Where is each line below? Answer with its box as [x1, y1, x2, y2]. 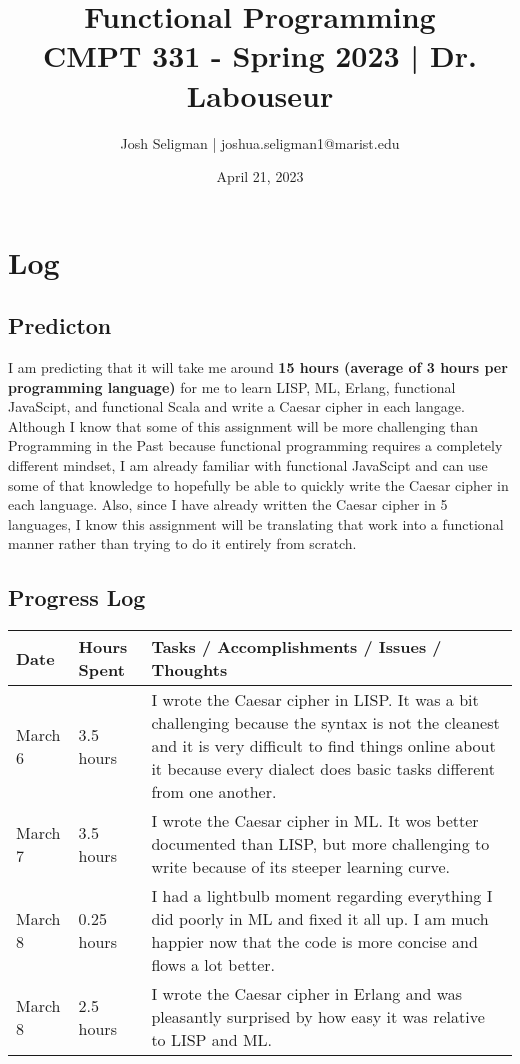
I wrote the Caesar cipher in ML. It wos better [151, 809, 479, 833]
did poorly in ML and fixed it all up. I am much [151, 907, 489, 931]
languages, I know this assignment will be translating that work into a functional [8, 513, 504, 534]
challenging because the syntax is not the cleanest [151, 711, 500, 735]
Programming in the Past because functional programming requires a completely [8, 435, 503, 456]
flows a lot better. [151, 953, 276, 977]
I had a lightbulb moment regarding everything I [151, 884, 493, 908]
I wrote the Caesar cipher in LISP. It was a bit [151, 688, 479, 712]
